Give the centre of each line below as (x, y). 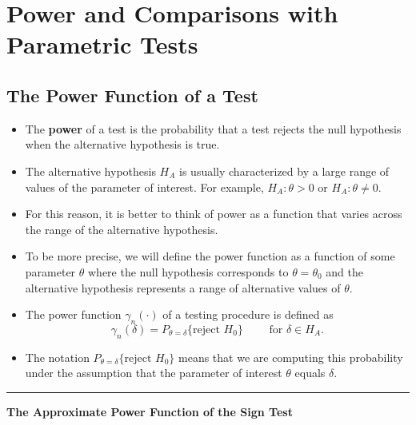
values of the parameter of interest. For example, (144, 187)
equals (310, 373)
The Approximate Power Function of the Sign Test (150, 411)
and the (344, 271)
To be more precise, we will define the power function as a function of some (210, 256)
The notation (57, 357)
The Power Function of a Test (132, 95)
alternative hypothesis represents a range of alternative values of (183, 287)
